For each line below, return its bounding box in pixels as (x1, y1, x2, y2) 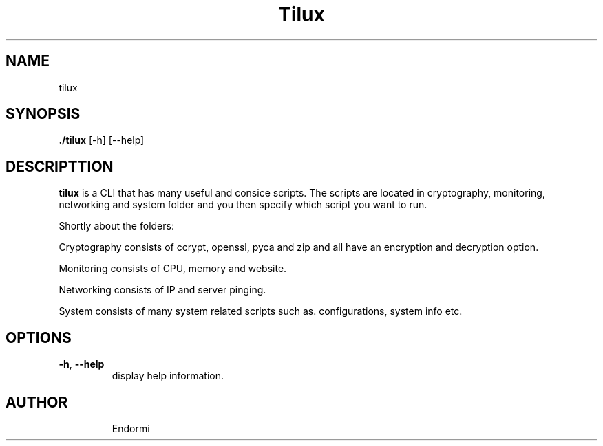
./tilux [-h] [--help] (59, 134, 145, 146)
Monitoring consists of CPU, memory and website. (59, 263, 287, 275)
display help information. (112, 370, 224, 382)
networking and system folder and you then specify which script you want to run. (59, 199, 427, 211)
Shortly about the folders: (59, 220, 174, 232)
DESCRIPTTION (6, 157, 114, 175)
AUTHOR (6, 393, 68, 411)
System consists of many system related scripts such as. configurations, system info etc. (59, 305, 463, 317)
